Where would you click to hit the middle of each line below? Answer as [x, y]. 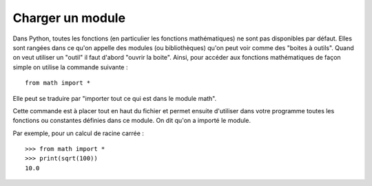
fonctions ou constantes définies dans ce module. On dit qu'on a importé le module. [132, 121]
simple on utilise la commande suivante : [70, 67]
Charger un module [69, 18]
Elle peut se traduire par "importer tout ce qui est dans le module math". [115, 98]
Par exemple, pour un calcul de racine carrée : [79, 133]
